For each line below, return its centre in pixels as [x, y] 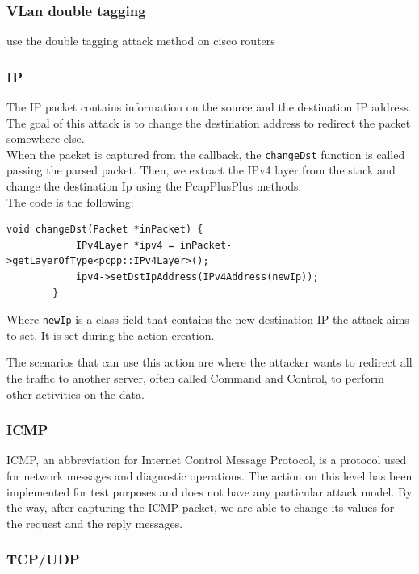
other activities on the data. [75, 394]
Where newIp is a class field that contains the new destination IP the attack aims [208, 319]
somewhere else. [46, 138]
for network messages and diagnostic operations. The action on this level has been [209, 476]
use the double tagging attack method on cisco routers [141, 41]
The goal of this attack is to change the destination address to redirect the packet [209, 122]
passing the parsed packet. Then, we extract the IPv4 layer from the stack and [201, 170]
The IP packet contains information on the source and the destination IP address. [209, 107]
